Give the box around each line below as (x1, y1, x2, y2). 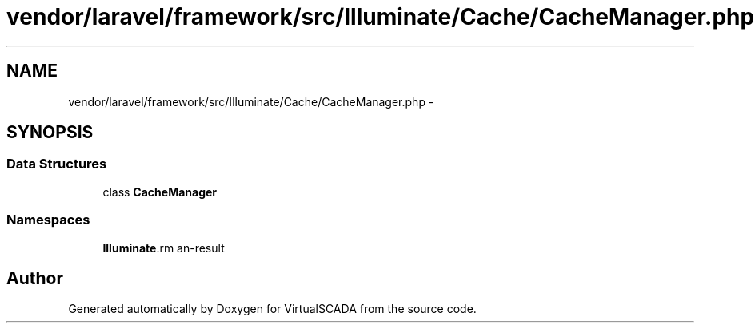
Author (6, 268, 63, 288)
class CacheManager (102, 184, 218, 199)
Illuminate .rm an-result (102, 240, 225, 255)
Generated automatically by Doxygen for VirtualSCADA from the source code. (68, 302, 477, 316)
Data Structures (6, 156, 107, 172)
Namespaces (6, 212, 90, 228)
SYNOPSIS (6, 122, 94, 143)
